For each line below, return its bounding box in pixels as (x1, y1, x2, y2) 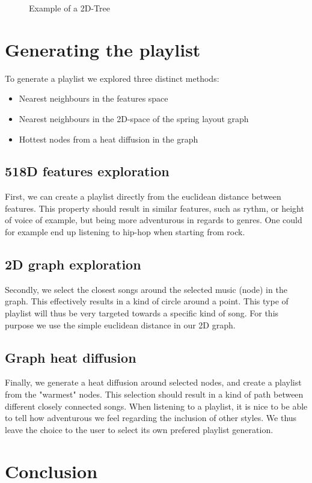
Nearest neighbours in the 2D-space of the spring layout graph (19, 112, 249, 125)
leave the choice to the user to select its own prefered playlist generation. (5, 423, 274, 435)
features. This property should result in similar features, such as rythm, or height (5, 202, 304, 214)
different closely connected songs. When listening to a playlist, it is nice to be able (5, 399, 308, 412)
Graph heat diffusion (5, 348, 136, 366)
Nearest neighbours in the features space (19, 92, 168, 105)
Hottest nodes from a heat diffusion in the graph (19, 132, 198, 145)
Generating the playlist (5, 37, 201, 61)
